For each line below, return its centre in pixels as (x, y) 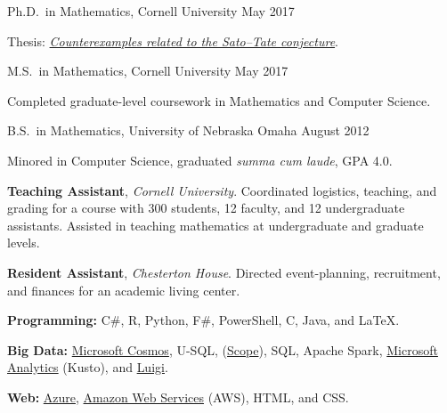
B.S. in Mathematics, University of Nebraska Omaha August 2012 (188, 130)
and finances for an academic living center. (124, 290)
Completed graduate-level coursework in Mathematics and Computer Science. (219, 100)
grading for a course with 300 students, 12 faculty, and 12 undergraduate (206, 208)
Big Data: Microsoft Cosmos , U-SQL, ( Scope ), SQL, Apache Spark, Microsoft (223, 349)
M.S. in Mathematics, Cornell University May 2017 (148, 71)
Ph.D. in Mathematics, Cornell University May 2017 (151, 11)
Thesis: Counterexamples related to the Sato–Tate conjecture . (173, 40)
